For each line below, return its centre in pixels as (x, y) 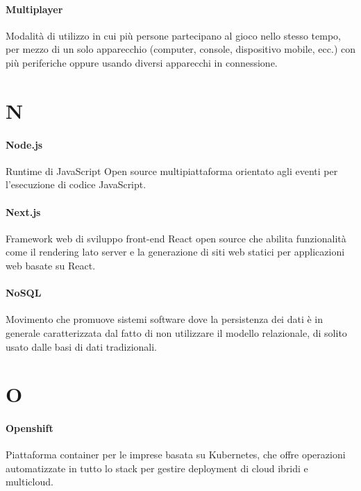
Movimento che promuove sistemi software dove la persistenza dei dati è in (164, 319)
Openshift (30, 428)
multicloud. (30, 482)
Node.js (24, 144)
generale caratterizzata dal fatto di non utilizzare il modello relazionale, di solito (176, 332)
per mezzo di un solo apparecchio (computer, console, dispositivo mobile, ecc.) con (180, 49)
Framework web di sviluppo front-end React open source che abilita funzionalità (176, 238)
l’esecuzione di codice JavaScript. (76, 184)
